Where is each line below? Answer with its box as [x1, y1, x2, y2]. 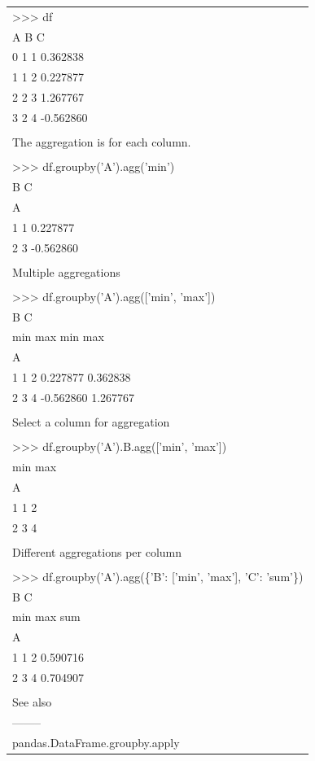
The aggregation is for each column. [12, 133, 191, 151]
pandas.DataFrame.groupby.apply [12, 733, 180, 750]
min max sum [12, 608, 81, 625]
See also [12, 693, 52, 710]
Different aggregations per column [12, 543, 182, 560]
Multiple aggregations [12, 263, 120, 280]
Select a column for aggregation [12, 413, 170, 431]
